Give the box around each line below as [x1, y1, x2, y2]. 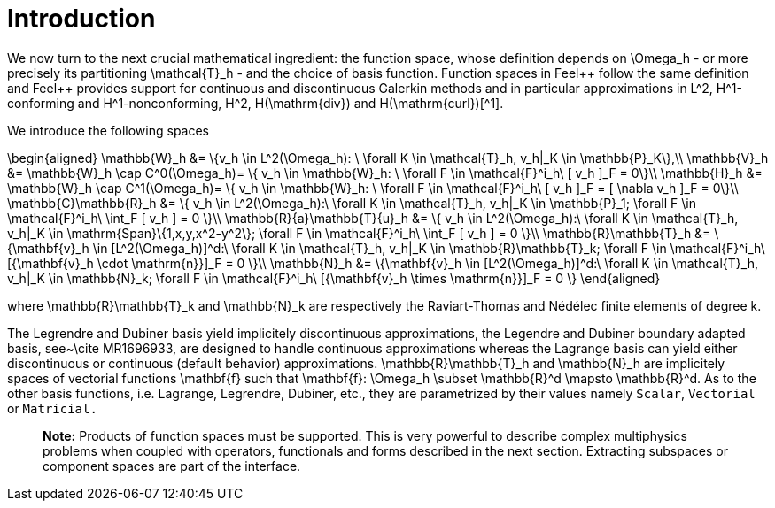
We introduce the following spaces [7, 122, 210, 138]
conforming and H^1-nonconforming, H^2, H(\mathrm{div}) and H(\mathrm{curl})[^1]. [7, 95, 504, 111]
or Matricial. [7, 400, 97, 416]
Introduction [7, 4, 156, 34]
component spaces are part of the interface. [43, 458, 301, 473]
